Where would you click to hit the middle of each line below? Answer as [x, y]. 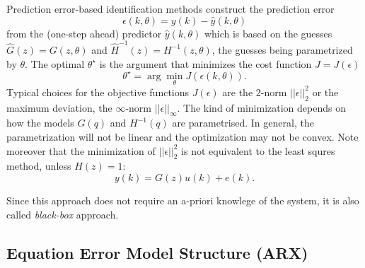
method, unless [39, 166]
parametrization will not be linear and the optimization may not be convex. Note [182, 136]
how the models [40, 123]
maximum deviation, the [59, 107]
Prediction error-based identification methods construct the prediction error [170, 8]
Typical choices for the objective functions [98, 92]
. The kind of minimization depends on [261, 107]
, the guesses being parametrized [282, 49]
